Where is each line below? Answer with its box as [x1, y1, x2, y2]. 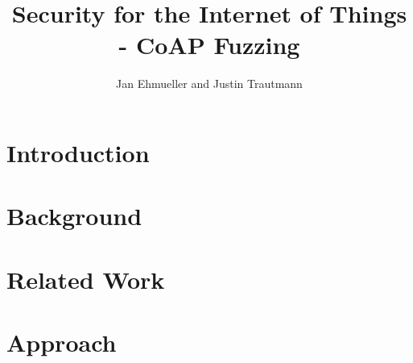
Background [6, 199, 142, 232]
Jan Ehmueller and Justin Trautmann [116, 75, 303, 92]
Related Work [6, 262, 165, 295]
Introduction [6, 136, 150, 169]
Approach [6, 326, 117, 359]
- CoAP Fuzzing [118, 28, 300, 61]
